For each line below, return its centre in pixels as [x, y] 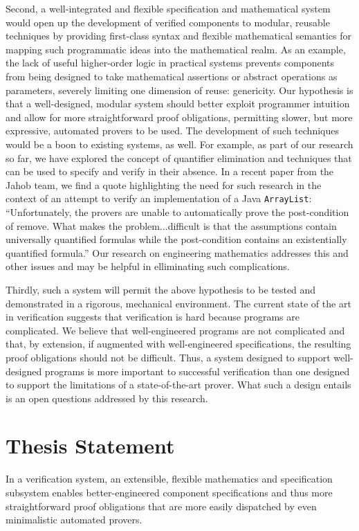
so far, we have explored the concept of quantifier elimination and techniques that [179, 157]
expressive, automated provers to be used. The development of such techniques [172, 130]
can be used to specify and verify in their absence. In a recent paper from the [170, 171]
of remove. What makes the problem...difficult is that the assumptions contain [171, 225]
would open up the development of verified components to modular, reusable [168, 22]
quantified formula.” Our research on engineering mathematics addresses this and [177, 252]
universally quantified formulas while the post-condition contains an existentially [176, 239]
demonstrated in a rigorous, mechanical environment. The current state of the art [178, 303]
